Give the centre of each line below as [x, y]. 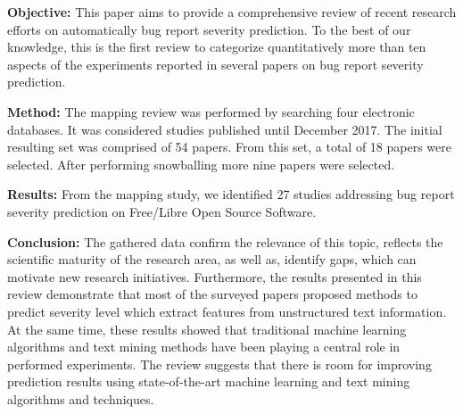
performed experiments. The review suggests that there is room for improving [219, 364]
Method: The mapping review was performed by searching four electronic [211, 111]
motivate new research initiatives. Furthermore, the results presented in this [215, 276]
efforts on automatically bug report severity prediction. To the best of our [209, 29]
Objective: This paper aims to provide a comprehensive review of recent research [232, 12]
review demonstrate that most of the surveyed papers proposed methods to [212, 294]
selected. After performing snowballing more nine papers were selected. [201, 164]
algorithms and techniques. [81, 398]
